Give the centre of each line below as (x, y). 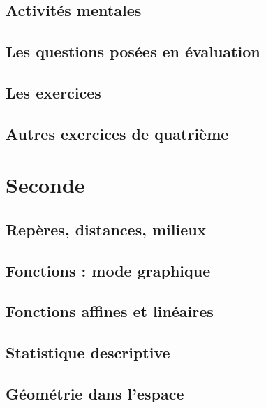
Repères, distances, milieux (106, 229)
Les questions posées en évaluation (133, 51)
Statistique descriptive (88, 352)
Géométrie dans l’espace (95, 394)
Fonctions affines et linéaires (110, 311)
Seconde (45, 185)
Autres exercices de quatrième (117, 133)
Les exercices (53, 92)
